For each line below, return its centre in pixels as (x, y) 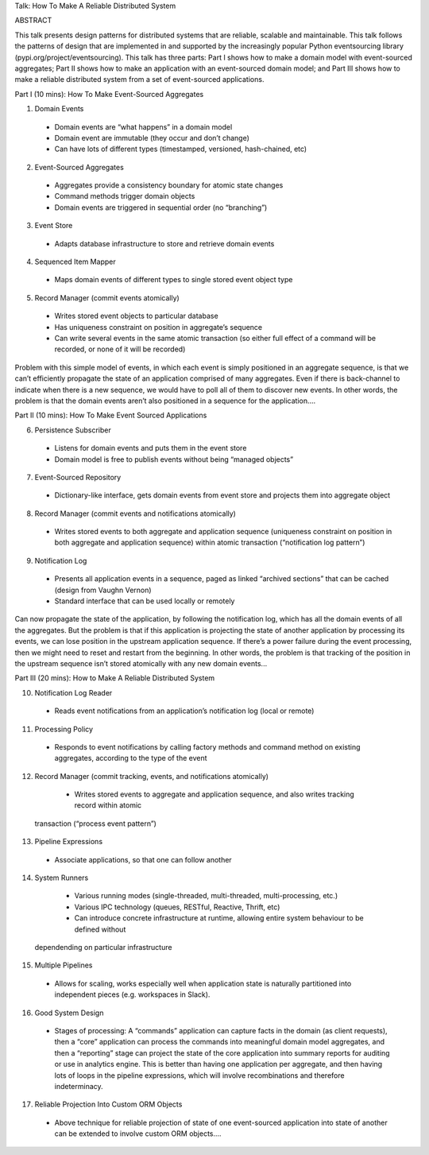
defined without (100, 929)
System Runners (62, 878)
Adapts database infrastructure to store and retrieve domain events (164, 243)
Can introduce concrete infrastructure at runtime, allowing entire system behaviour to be (219, 918)
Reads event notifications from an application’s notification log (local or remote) (184, 711)
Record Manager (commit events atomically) (107, 297)
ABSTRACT (33, 21)
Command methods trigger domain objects (125, 196)
